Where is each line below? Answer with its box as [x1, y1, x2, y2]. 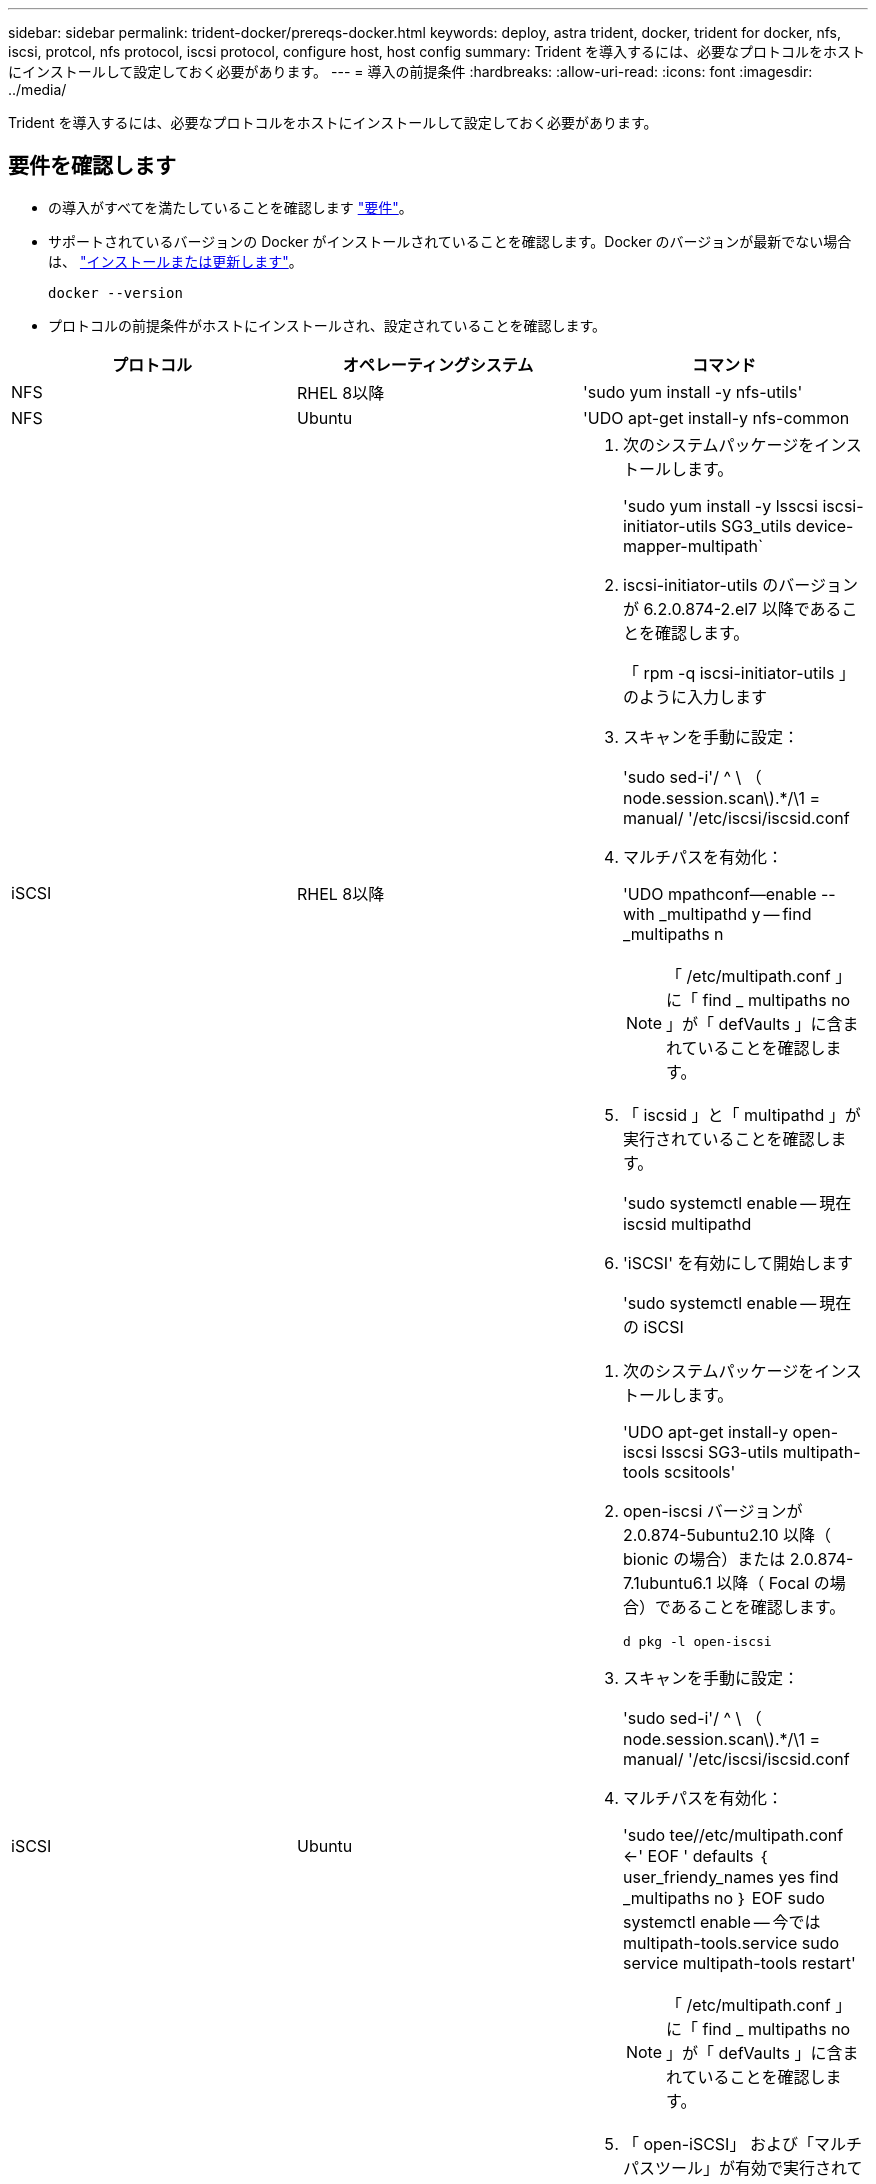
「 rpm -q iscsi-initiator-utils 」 [622, 662, 855, 683]
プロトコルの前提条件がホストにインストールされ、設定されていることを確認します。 [48, 316, 607, 334]
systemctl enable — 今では [622, 1911, 821, 1932]
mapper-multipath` [622, 535, 764, 556]
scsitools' [664, 1461, 736, 1482]
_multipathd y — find [659, 903, 812, 924]
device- [795, 515, 854, 536]
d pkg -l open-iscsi [622, 1633, 772, 1649]
